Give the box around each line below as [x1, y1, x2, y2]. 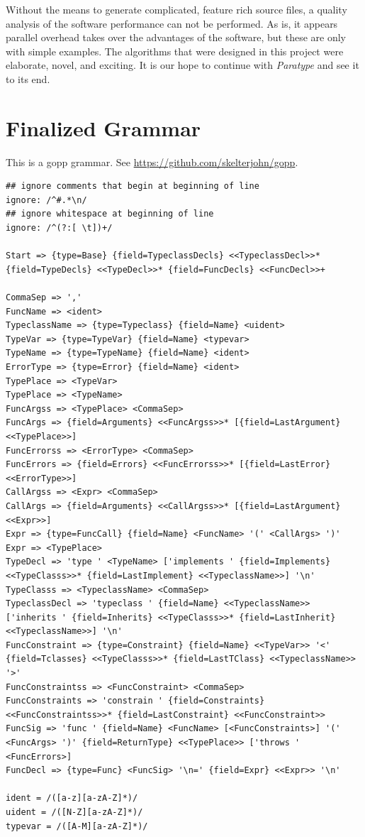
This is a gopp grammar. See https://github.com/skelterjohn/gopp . [6, 154, 298, 169]
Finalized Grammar [6, 113, 201, 142]
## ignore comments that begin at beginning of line [6, 181, 259, 192]
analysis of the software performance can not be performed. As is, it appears [6, 16, 338, 31]
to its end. [6, 71, 50, 86]
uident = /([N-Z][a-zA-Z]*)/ [6, 807, 143, 817]
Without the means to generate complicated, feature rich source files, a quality [6, 2, 347, 16]
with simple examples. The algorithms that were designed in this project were [6, 43, 344, 58]
